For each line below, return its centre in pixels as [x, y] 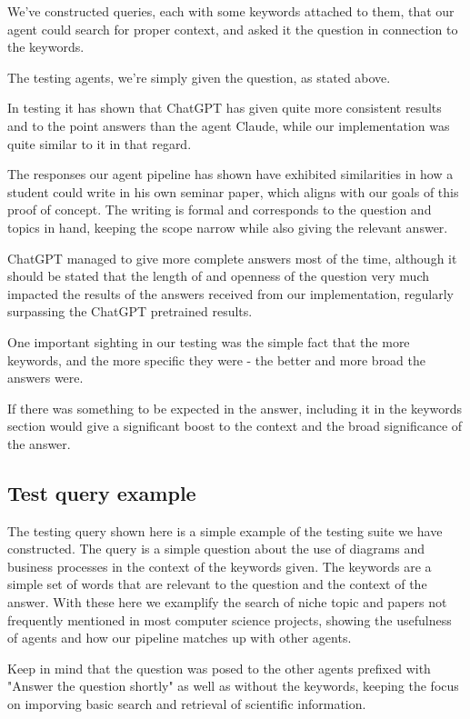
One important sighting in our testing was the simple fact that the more [209, 341]
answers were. [45, 378]
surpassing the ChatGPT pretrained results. [130, 311]
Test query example [102, 492]
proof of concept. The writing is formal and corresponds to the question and [220, 210]
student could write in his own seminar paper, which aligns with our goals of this [233, 191]
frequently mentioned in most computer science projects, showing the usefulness [230, 619]
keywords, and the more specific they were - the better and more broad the [217, 359]
